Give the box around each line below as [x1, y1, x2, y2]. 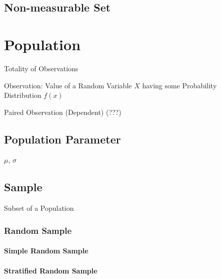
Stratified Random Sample [4, 265, 97, 275]
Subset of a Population [4, 203, 74, 213]
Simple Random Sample [4, 245, 88, 256]
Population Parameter [4, 131, 121, 147]
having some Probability [142, 80, 217, 90]
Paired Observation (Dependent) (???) [4, 106, 121, 117]
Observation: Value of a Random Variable [4, 80, 132, 90]
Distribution [4, 90, 41, 100]
